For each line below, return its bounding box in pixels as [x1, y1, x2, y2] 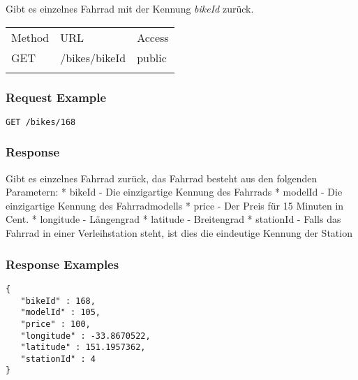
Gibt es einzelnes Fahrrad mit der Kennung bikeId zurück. [6, 1, 254, 15]
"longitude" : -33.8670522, [20, 330, 151, 341]
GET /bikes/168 [6, 117, 76, 127]
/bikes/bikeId [60, 49, 126, 66]
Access [137, 29, 169, 45]
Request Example [6, 88, 107, 105]
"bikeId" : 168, [20, 295, 96, 306]
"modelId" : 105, [20, 307, 101, 318]
